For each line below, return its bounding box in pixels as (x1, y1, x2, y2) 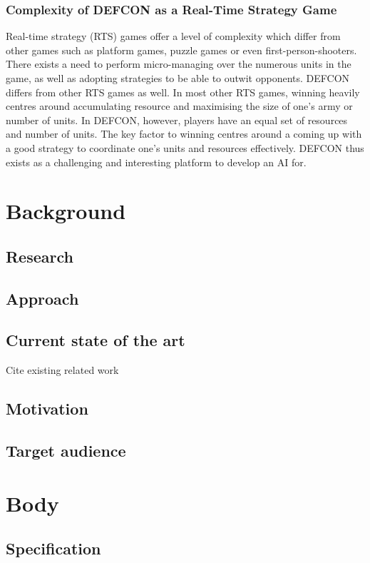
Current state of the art (6, 329, 185, 351)
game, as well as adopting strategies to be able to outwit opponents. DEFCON (6, 71, 350, 85)
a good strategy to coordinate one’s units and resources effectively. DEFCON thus (6, 140, 364, 155)
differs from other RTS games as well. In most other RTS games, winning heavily (6, 84, 360, 99)
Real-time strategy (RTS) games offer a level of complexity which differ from (6, 29, 341, 44)
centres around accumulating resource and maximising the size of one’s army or (6, 98, 353, 113)
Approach (6, 287, 79, 309)
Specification (6, 537, 101, 559)
